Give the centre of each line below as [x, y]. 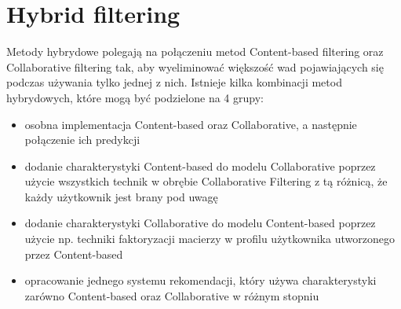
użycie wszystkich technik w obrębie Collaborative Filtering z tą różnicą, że [206, 181]
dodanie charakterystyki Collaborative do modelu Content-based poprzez [200, 223]
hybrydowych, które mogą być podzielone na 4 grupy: [135, 97]
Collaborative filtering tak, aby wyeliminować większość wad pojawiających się [195, 66]
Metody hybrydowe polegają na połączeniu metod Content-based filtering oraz [195, 51]
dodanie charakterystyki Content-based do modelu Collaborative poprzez [200, 166]
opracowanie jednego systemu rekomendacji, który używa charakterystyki [200, 280]
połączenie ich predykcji [82, 140]
